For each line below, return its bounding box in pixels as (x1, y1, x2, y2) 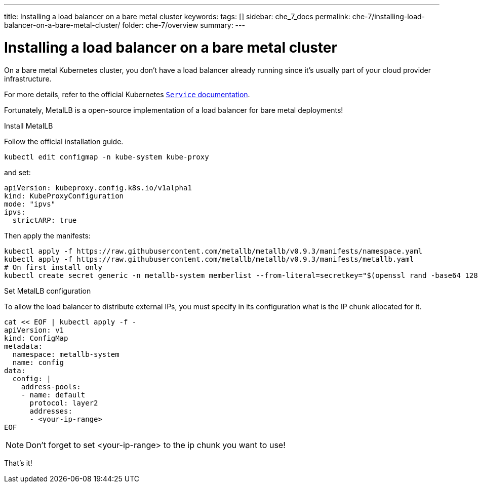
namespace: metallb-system (12, 350, 119, 358)
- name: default (21, 390, 86, 399)
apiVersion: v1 (4, 326, 64, 334)
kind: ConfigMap (4, 334, 68, 342)
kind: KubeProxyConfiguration (4, 191, 124, 200)
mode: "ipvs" (4, 199, 56, 208)
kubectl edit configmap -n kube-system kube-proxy (4, 152, 209, 161)
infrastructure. (4, 74, 52, 83)
